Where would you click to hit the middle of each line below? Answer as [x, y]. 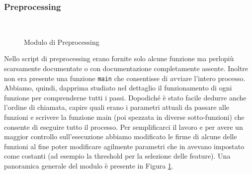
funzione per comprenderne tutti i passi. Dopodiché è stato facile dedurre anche [125, 97]
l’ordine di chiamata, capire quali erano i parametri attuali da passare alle [117, 107]
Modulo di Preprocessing [62, 42]
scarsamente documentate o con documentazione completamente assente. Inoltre [126, 68]
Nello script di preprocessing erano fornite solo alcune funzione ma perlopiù [119, 58]
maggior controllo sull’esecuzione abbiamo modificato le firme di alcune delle [121, 136]
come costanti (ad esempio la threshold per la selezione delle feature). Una [117, 156]
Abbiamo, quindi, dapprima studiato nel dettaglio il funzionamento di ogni [118, 88]
